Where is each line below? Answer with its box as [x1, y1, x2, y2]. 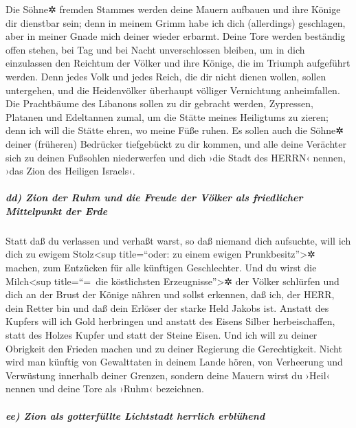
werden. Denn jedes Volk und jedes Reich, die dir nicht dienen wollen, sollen [5, 69, 326, 83]
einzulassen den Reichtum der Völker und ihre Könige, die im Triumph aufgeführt [5, 56, 351, 70]
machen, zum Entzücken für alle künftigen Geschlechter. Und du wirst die [5, 260, 317, 275]
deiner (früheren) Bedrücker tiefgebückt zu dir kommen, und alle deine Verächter [5, 136, 346, 150]
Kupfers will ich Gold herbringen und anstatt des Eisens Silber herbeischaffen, [5, 314, 335, 328]
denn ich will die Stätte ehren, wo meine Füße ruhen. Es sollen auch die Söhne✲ [5, 123, 344, 137]
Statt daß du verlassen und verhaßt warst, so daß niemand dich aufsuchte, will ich [5, 233, 351, 247]
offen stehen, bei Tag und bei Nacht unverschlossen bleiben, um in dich [5, 42, 305, 56]
